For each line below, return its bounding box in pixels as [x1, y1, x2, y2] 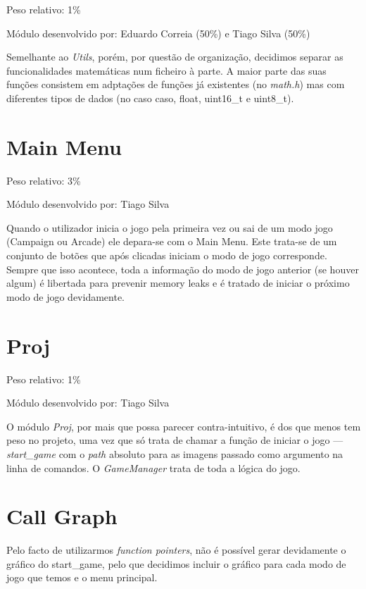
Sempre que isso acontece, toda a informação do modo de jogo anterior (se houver [6, 261, 359, 276]
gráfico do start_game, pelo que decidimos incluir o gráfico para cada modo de [6, 556, 346, 571]
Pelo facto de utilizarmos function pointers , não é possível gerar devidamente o [6, 542, 346, 557]
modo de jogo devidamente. [6, 289, 125, 304]
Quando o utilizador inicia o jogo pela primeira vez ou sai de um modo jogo [6, 220, 333, 235]
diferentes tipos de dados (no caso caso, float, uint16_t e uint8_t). [6, 90, 294, 105]
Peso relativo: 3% [6, 173, 81, 187]
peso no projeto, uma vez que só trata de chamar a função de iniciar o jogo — [6, 433, 343, 447]
